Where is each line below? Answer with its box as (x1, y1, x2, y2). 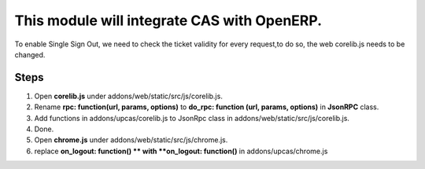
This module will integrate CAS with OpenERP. (14, 12, 323, 29)
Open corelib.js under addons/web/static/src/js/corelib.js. (34, 91, 224, 101)
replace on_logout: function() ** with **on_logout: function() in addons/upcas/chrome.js (34, 146, 328, 156)
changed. (14, 50, 46, 59)
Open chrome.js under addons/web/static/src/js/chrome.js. (34, 135, 228, 145)
